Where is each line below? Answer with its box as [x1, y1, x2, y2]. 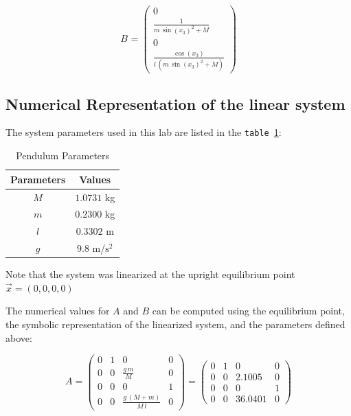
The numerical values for [5, 303, 110, 318]
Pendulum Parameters [16, 148, 110, 163]
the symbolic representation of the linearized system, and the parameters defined [5, 316, 346, 331]
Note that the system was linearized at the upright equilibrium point [5, 267, 295, 281]
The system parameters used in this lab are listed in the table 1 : [5, 125, 282, 139]
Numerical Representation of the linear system [5, 93, 346, 114]
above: [5, 330, 32, 345]
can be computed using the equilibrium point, [152, 303, 345, 318]
